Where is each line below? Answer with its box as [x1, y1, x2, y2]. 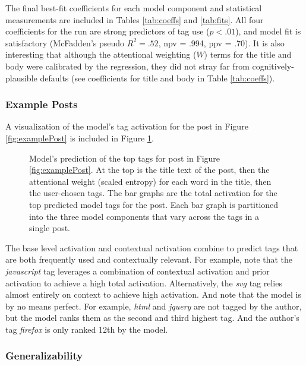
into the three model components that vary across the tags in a [29, 210, 259, 222]
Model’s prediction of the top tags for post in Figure [29, 152, 220, 164]
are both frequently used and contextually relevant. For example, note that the [5, 253, 293, 266]
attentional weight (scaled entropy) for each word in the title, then [29, 175, 272, 187]
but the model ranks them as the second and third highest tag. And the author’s [5, 311, 299, 324]
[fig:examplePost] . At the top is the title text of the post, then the [29, 163, 270, 176]
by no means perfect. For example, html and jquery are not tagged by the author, [5, 299, 302, 312]
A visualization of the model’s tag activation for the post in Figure [5, 120, 248, 132]
